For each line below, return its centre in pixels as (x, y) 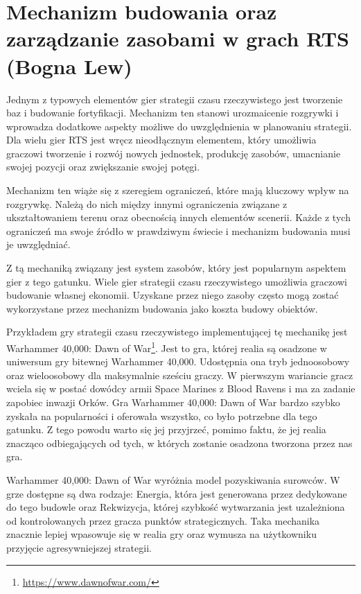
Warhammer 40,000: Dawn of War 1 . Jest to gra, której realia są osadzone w (167, 347)
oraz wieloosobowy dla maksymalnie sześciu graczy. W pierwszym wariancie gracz (180, 375)
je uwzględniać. (38, 244)
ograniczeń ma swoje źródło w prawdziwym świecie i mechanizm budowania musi (178, 230)
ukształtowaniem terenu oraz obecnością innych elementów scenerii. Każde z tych (178, 217)
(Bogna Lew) (69, 65)
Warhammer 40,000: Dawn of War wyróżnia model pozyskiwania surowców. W (173, 480)
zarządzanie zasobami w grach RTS (178, 38)
